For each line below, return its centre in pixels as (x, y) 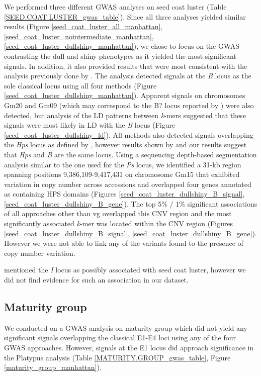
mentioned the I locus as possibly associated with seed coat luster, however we (125, 270)
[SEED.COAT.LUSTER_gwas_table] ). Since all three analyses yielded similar (125, 16)
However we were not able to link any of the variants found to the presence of (124, 243)
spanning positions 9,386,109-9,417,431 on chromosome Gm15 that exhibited (122, 174)
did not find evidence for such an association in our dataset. (96, 280)
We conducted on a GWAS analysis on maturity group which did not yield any (126, 327)
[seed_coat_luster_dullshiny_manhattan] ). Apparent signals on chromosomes (125, 95)
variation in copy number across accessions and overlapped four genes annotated (128, 184)
